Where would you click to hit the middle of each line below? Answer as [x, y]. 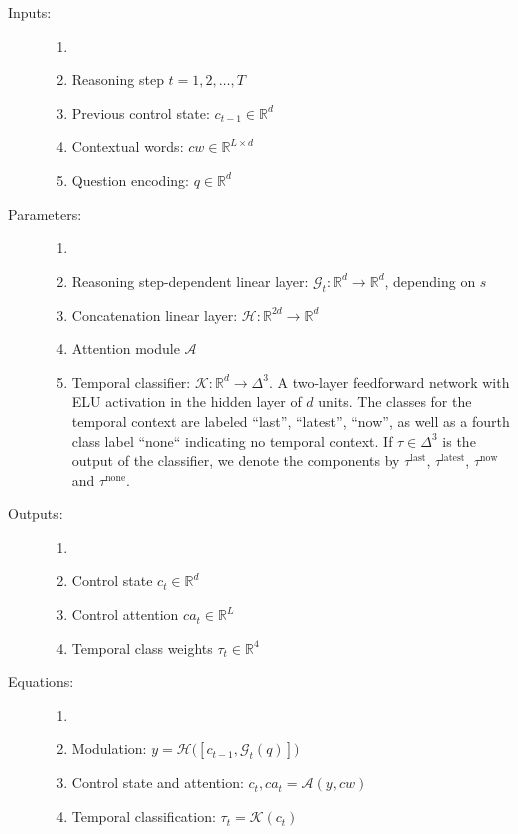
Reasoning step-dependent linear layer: [190, 280]
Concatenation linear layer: [154, 314]
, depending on [430, 280]
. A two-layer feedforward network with [389, 381]
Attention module [125, 348]
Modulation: [109, 748]
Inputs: [30, 12]
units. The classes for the [395, 401]
